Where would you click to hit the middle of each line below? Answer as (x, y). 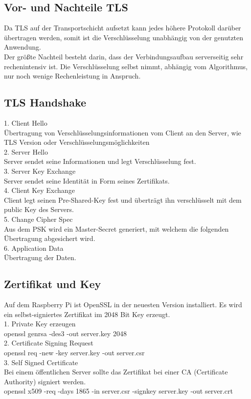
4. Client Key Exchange (39, 190)
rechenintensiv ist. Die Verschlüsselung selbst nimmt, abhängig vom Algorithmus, (126, 66)
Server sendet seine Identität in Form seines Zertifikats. (87, 180)
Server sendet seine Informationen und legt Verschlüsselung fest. (100, 161)
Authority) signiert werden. (45, 381)
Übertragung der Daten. (40, 257)
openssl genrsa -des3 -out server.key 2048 (65, 333)
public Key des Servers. (39, 209)
